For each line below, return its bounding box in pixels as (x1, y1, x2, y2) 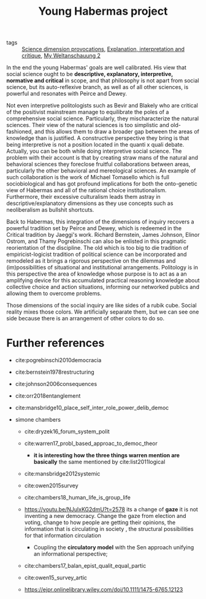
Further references (6, 336, 105, 350)
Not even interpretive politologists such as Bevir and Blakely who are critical (6, 102, 198, 109)
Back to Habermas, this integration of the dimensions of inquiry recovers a (6, 218, 194, 225)
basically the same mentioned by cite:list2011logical (33, 458, 166, 466)
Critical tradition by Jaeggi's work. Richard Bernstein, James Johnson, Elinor (6, 231, 200, 239)
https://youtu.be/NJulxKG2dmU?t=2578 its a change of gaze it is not (24, 506, 198, 513)
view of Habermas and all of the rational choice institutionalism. (6, 187, 167, 194)
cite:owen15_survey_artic (24, 574, 88, 581)
